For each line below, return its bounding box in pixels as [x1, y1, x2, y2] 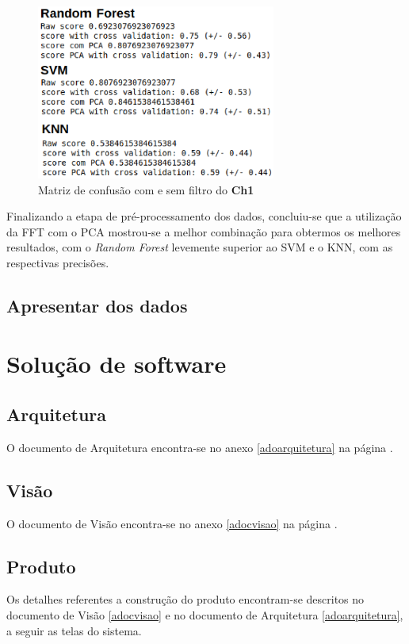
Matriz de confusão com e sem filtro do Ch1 [38, 181, 254, 197]
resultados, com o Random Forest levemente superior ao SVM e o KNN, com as [6, 239, 393, 255]
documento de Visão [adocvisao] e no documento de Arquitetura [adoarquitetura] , [6, 607, 403, 623]
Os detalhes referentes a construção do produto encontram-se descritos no [6, 591, 365, 608]
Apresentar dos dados [6, 293, 188, 317]
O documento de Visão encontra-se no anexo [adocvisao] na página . [6, 515, 338, 531]
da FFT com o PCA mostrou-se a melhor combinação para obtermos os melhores [6, 223, 401, 240]
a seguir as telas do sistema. [6, 622, 142, 638]
